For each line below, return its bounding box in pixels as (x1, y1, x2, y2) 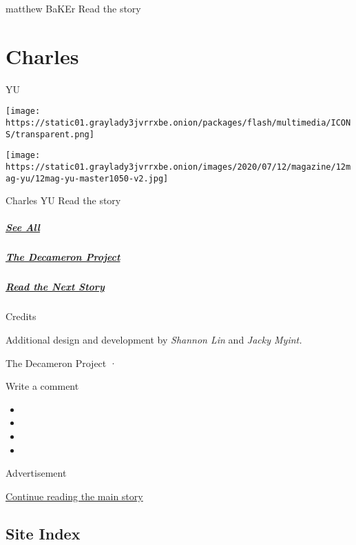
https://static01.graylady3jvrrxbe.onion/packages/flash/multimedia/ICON (6, 117, 351, 128)
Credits (6, 309, 36, 324)
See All (6, 220, 41, 235)
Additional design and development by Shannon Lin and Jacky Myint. (6, 332, 302, 346)
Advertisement (6, 466, 67, 480)
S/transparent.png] (6, 129, 94, 139)
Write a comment (6, 379, 79, 393)
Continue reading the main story (6, 488, 143, 503)
